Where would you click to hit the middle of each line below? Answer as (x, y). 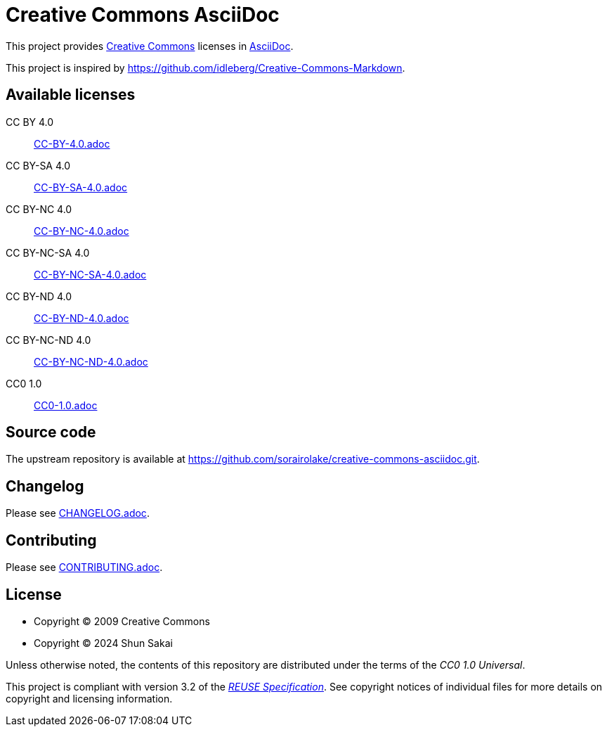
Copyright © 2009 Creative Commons (122, 621)
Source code (51, 432)
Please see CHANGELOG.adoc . (78, 513)
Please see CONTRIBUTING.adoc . (84, 567)
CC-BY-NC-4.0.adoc (81, 231)
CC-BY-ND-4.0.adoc (81, 318)
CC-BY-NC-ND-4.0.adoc (91, 361)
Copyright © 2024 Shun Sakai (103, 643)
